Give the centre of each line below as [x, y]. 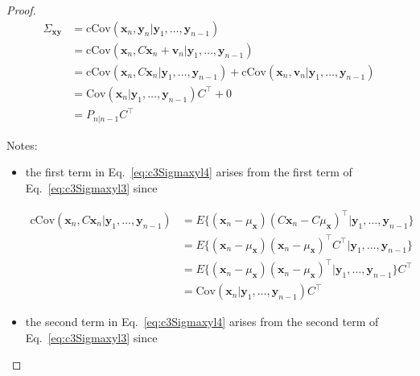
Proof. [21, 10]
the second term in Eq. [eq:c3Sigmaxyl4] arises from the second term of [202, 322]
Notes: [22, 145]
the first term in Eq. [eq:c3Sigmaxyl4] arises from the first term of [189, 172]
